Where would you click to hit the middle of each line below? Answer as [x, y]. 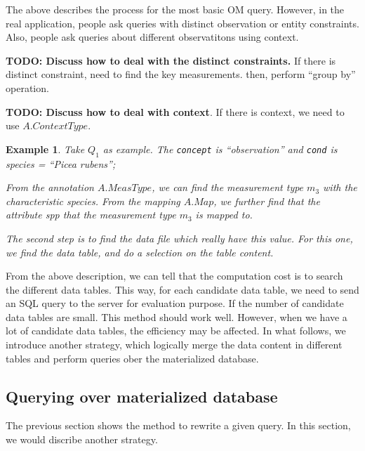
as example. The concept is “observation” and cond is [220, 149]
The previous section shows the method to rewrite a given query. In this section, [178, 425]
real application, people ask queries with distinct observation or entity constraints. [182, 23]
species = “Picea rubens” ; [61, 163]
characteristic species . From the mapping [93, 201]
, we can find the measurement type [228, 187]
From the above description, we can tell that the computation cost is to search [174, 276]
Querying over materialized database [142, 396]
